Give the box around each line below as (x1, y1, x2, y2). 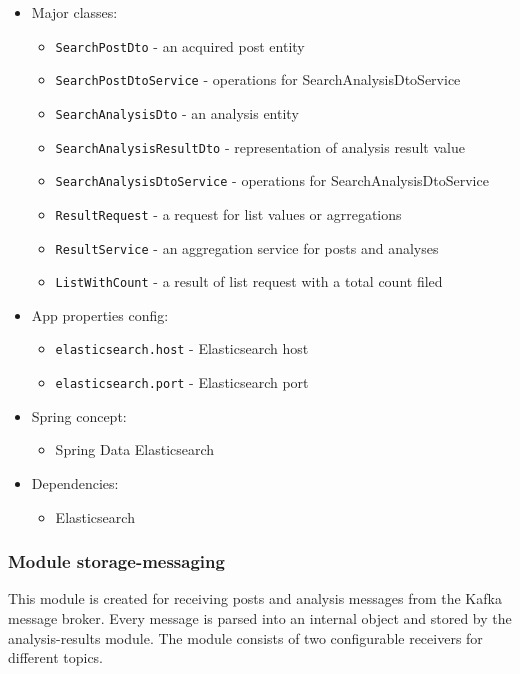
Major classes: (31, 2, 118, 22)
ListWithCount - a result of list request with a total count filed (55, 271, 443, 292)
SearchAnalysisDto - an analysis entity (55, 102, 299, 123)
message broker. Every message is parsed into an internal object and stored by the (8, 607, 512, 628)
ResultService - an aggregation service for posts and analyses (55, 237, 439, 258)
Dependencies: (31, 472, 119, 493)
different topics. (8, 647, 104, 668)
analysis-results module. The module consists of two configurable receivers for (8, 627, 483, 648)
